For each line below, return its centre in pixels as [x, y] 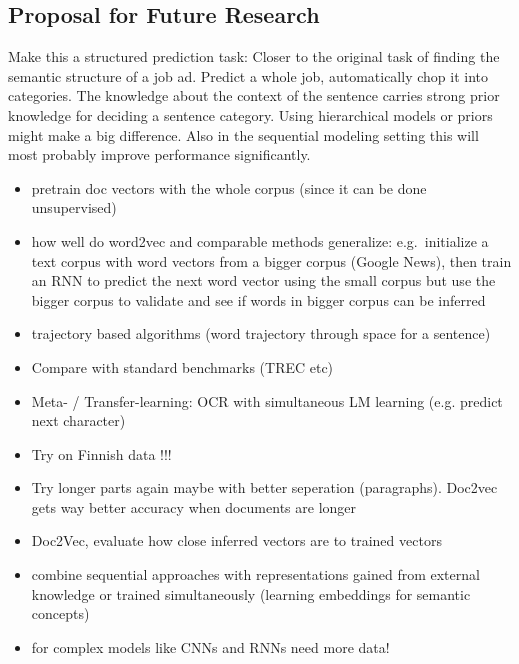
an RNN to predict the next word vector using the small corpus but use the [263, 280]
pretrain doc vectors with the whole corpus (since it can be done [229, 187]
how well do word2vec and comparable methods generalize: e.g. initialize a [260, 240]
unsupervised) [74, 207]
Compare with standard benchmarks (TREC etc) [182, 366]
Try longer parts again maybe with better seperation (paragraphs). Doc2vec [264, 487]
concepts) [60, 613]
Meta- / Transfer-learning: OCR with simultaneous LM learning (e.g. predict [267, 400]
